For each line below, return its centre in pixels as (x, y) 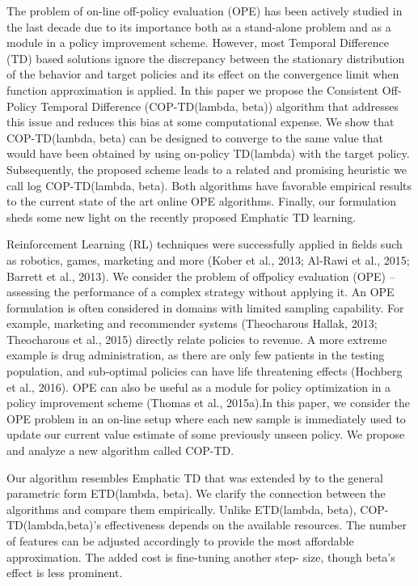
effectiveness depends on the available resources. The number (256, 525)
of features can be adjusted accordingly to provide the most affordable (180, 541)
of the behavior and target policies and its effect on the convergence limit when (203, 74)
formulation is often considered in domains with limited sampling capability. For (205, 307)
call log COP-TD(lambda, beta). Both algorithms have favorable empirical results (209, 185)
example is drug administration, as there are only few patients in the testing (196, 355)
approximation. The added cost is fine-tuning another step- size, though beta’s (201, 556)
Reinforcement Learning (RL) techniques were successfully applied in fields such (205, 244)
